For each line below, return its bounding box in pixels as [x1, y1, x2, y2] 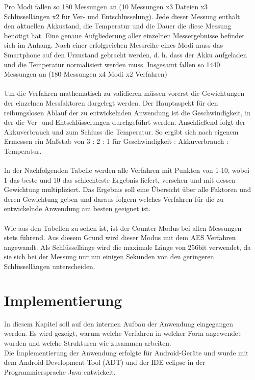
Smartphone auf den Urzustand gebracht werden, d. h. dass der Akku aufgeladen [4, 49, 247, 59]
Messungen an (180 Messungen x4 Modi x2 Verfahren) [4, 69, 167, 79]
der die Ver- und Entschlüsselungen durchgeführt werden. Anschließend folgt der [4, 117, 246, 127]
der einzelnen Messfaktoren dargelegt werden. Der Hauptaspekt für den [4, 97, 218, 108]
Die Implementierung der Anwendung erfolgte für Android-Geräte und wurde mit [4, 347, 249, 357]
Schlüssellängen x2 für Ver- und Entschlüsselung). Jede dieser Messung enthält [4, 11, 240, 21]
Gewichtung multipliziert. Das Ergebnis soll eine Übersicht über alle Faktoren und [4, 184, 251, 194]
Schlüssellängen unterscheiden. [4, 261, 95, 271]
